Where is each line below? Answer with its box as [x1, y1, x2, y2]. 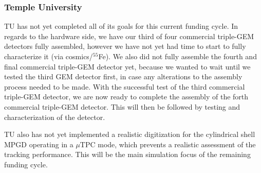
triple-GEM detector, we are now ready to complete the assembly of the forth [4, 91, 249, 102]
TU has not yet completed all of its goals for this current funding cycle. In [4, 21, 238, 31]
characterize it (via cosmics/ [4, 51, 93, 61]
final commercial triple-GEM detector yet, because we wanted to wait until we [4, 61, 251, 72]
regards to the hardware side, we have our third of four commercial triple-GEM [4, 30, 254, 41]
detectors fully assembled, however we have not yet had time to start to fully [4, 41, 246, 51]
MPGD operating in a [4, 139, 73, 149]
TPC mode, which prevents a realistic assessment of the [80, 139, 256, 149]
